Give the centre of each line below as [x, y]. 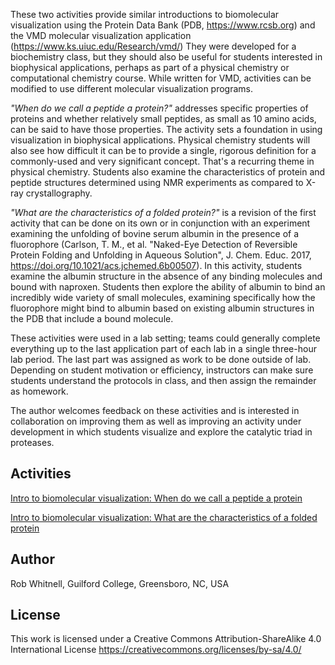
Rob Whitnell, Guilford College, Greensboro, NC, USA [120, 583]
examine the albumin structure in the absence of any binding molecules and [166, 276]
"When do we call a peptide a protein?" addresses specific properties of [159, 108]
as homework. [39, 391]
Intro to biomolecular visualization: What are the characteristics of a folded [164, 517]
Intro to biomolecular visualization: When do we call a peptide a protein [156, 498]
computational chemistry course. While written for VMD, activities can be [161, 78]
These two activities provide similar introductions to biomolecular [145, 14]
